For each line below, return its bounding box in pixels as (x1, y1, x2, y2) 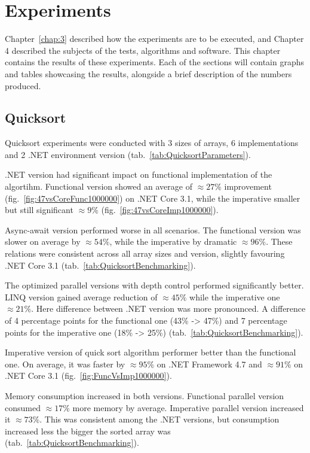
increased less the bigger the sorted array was (5, 424, 171, 437)
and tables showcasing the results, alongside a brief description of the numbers (5, 67, 292, 80)
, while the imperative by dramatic (109, 235, 237, 248)
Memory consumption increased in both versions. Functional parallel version (5, 389, 284, 402)
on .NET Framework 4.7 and (156, 357, 262, 370)
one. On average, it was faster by (5, 357, 125, 370)
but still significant (5, 203, 73, 216)
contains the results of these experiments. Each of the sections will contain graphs (5, 56, 305, 68)
